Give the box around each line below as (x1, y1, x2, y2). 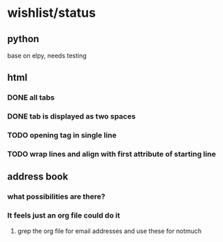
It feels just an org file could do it (7, 210, 120, 220)
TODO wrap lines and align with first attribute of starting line (7, 149, 217, 159)
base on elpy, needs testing (7, 51, 87, 60)
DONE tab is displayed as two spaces (7, 112, 136, 121)
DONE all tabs (7, 93, 55, 102)
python (7, 33, 40, 45)
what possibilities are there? (7, 191, 106, 201)
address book (7, 170, 69, 183)
